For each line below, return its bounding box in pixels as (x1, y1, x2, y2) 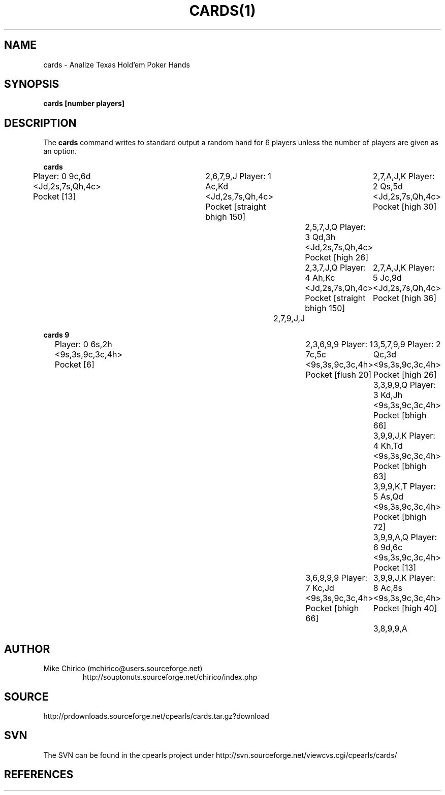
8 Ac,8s (373, 583, 402, 593)
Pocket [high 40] (373, 603, 437, 614)
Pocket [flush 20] (305, 370, 372, 380)
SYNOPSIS (4, 78, 59, 91)
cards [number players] (43, 99, 124, 108)
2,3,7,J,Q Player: (305, 262, 366, 273)
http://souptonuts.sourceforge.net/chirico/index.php (82, 673, 258, 682)
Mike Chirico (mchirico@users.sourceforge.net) (43, 664, 203, 673)
